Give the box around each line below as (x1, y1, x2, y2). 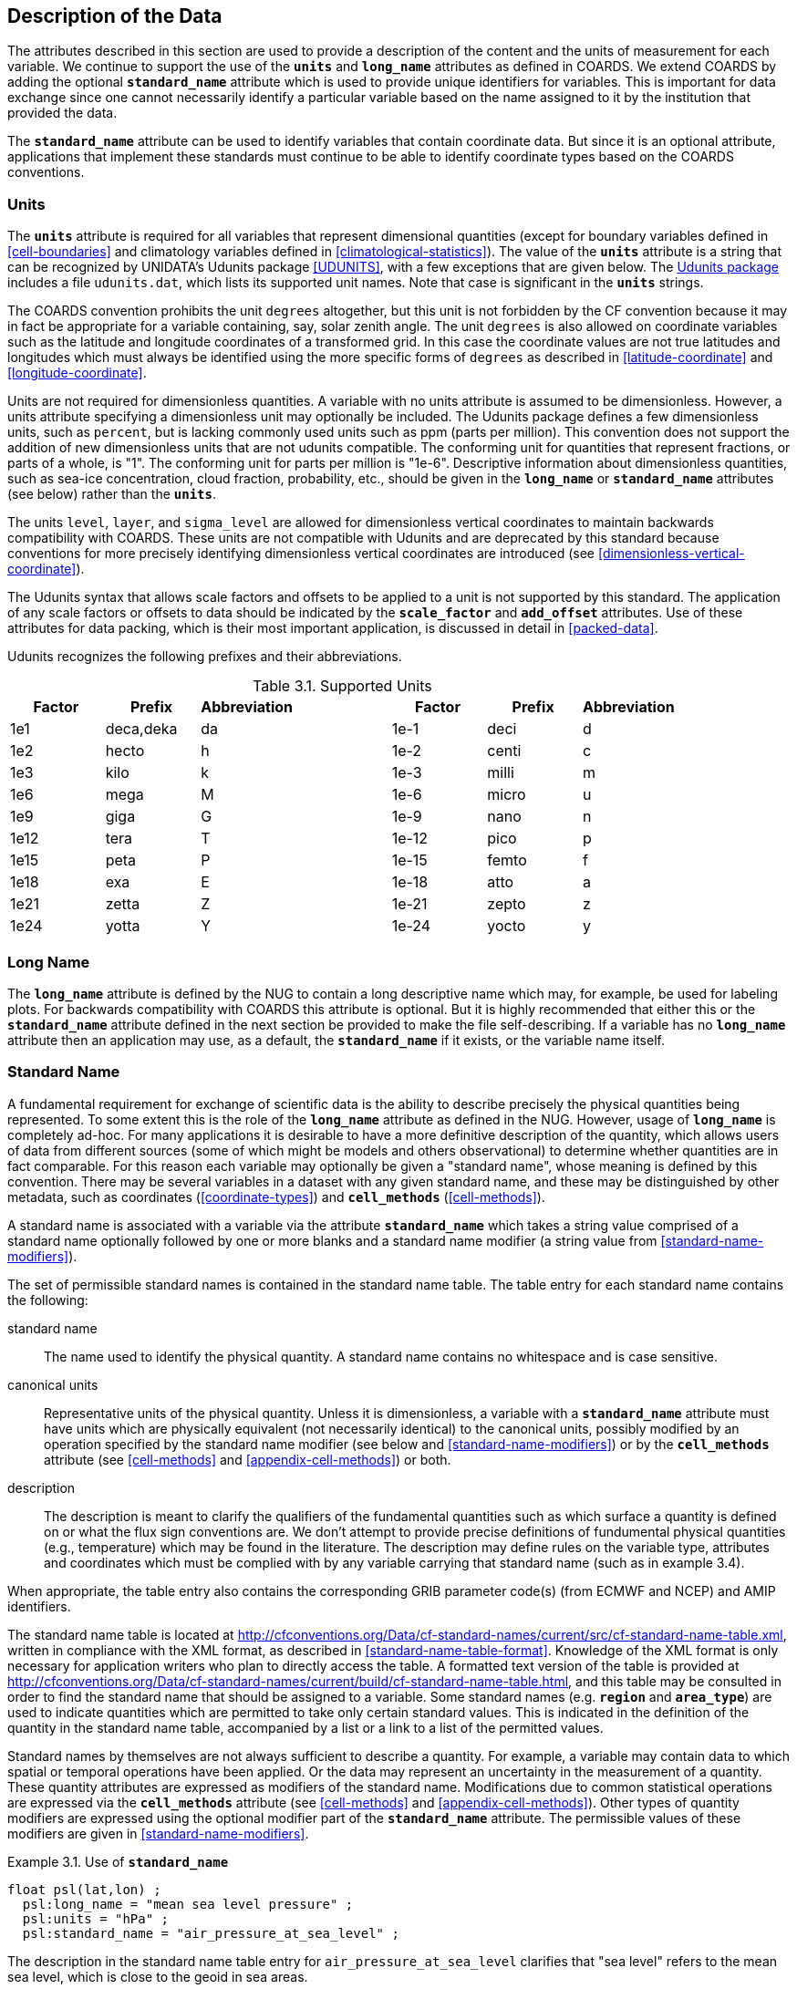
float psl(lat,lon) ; (7, 1881, 161, 1897)
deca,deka (105, 720, 178, 739)
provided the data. (7, 105, 118, 121)
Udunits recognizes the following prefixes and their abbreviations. (7, 648, 402, 665)
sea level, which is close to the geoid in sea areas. (7, 1968, 308, 1984)
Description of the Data (7, 5, 223, 27)
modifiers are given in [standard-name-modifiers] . (7, 1825, 309, 1841)
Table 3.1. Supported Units (253, 677, 432, 696)
